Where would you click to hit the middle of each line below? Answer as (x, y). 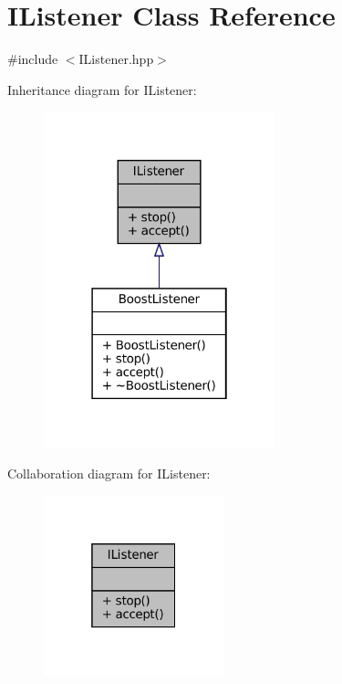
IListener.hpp (116, 59)
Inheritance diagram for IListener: (102, 89)
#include (33, 59)
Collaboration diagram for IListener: (109, 473)
